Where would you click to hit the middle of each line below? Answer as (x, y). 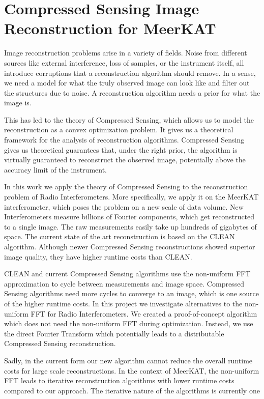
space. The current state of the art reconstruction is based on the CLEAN (120, 236)
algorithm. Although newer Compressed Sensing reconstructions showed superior (130, 246)
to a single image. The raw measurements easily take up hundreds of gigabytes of (130, 226)
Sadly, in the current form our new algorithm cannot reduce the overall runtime (128, 360)
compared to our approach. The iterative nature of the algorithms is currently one (132, 390)
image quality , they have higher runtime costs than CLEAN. (98, 256)
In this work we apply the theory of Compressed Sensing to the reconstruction (126, 187)
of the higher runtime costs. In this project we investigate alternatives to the (123, 303)
